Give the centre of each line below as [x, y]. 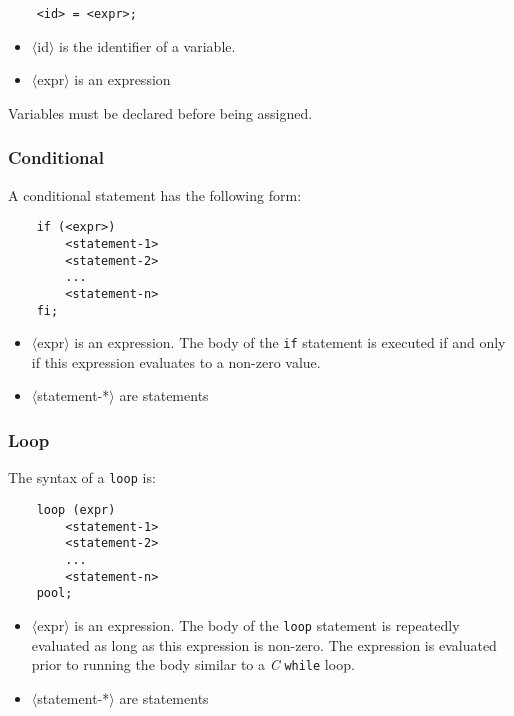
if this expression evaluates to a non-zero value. [176, 361]
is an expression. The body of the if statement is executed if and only [290, 342]
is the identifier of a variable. [147, 45]
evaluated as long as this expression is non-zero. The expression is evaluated [264, 644]
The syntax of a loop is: [82, 477]
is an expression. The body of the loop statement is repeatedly [267, 624]
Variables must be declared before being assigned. [160, 112]
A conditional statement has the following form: [155, 194]
